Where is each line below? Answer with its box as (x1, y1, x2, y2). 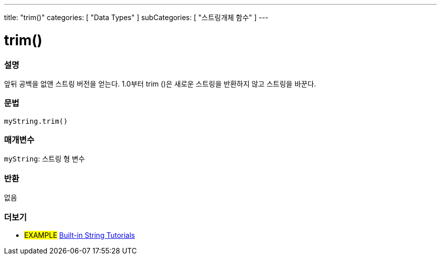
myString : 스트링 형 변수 (4, 154, 85, 163)
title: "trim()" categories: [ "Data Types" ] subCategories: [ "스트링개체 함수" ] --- (4, 13, 269, 22)
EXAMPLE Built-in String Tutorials (24, 230, 135, 239)
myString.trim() (4, 117, 68, 125)
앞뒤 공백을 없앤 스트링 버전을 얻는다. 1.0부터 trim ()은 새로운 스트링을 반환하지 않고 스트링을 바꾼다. (4, 79, 316, 88)
